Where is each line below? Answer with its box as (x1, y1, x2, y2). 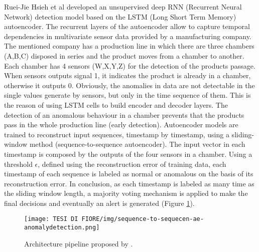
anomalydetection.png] (24, 224, 100, 231)
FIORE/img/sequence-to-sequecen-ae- (81, 215, 204, 223)
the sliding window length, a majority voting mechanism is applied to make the (4, 188, 248, 198)
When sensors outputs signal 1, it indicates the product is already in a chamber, (4, 70, 251, 81)
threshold (4, 158, 33, 169)
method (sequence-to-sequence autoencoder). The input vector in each (29, 139, 245, 149)
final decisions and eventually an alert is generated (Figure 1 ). (4, 197, 195, 208)
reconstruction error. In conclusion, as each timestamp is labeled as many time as (4, 178, 254, 188)
